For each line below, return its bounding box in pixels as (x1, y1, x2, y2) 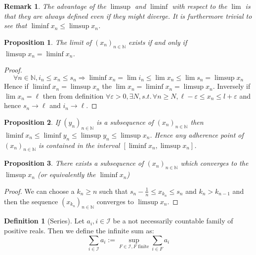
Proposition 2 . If (4, 117, 60, 127)
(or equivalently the (37, 169, 96, 180)
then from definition (43, 90, 104, 101)
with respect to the (172, 1, 227, 11)
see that (4, 20, 27, 31)
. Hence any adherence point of (150, 129, 244, 140)
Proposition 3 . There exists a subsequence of (4, 158, 144, 168)
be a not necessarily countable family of (113, 216, 233, 226)
